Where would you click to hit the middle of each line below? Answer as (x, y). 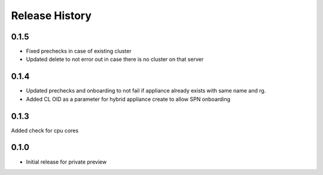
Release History (51, 16)
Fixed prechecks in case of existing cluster (79, 51)
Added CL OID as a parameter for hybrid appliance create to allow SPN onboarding (128, 99)
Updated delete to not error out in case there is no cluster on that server (115, 59)
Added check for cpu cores (45, 130)
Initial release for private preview (66, 162)
